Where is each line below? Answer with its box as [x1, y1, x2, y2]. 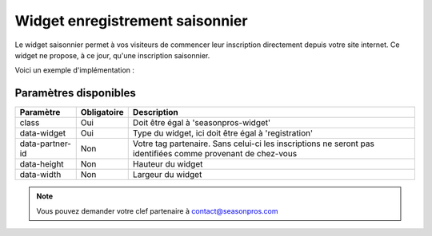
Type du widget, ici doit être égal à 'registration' [132, 128, 314, 139]
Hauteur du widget [132, 159, 203, 170]
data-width [19, 169, 62, 180]
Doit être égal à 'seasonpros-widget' [132, 117, 271, 128]
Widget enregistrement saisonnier [14, 12, 248, 29]
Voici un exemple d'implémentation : [14, 65, 135, 75]
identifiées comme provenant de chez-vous [132, 148, 298, 159]
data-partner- [19, 138, 72, 149]
